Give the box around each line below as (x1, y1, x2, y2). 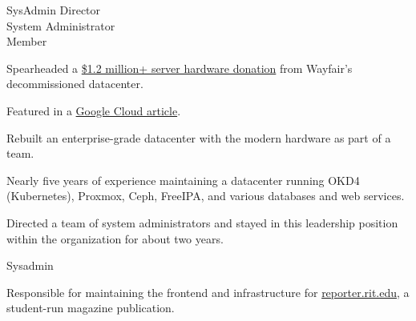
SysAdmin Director (6, 2, 101, 18)
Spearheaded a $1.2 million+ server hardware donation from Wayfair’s (6, 59, 353, 76)
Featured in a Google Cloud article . (6, 102, 181, 118)
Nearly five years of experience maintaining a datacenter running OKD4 (6, 171, 360, 188)
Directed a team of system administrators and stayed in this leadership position (6, 214, 398, 231)
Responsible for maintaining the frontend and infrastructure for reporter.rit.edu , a (6, 283, 410, 300)
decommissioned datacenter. (6, 75, 143, 92)
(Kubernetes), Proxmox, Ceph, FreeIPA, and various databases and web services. (6, 187, 405, 204)
